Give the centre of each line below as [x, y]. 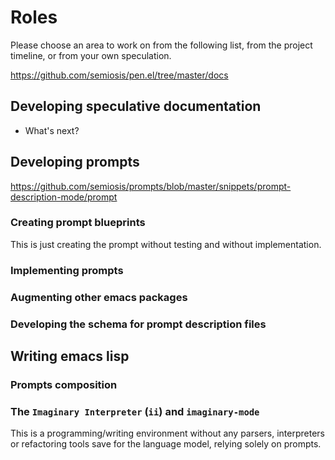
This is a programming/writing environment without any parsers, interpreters [167, 433]
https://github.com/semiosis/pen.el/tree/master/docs [119, 75]
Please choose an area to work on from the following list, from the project [161, 45]
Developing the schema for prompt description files [138, 324]
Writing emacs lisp [70, 356]
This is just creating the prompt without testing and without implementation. [166, 244]
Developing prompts [75, 162]
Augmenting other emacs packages [99, 297]
